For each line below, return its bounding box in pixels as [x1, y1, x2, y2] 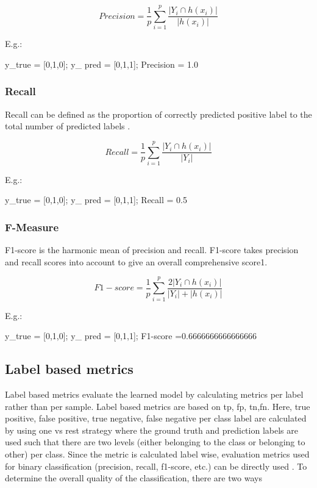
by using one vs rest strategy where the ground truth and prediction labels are [5, 423, 298, 436]
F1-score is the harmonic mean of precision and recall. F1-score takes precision [5, 243, 299, 256]
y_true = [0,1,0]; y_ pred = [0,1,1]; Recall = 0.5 [5, 193, 187, 206]
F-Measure [5, 219, 59, 234]
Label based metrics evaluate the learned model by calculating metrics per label [5, 387, 304, 400]
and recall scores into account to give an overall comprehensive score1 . [5, 255, 268, 268]
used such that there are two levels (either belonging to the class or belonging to [5, 436, 305, 448]
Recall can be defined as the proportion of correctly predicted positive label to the [5, 107, 312, 120]
